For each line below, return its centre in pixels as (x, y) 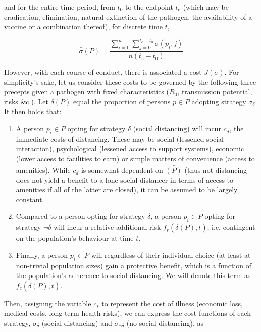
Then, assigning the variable (48, 303)
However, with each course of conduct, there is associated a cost (103, 72)
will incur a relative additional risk (107, 227)
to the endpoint (149, 7)
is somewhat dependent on (122, 170)
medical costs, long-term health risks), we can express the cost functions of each (128, 313)
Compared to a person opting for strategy (81, 216)
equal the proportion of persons (122, 101)
